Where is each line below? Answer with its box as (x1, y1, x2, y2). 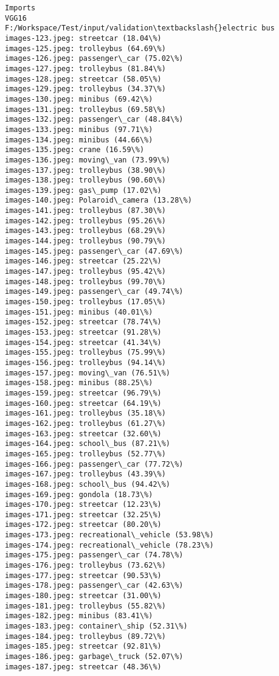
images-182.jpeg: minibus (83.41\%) (5, 612, 153, 621)
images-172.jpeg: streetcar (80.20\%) (5, 520, 162, 529)
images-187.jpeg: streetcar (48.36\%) (5, 662, 162, 671)
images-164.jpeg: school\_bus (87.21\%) (5, 439, 171, 448)
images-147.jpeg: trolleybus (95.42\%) (5, 267, 166, 276)
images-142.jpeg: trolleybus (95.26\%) (5, 216, 166, 225)
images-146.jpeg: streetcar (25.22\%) (5, 257, 162, 266)
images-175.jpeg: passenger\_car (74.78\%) (5, 551, 184, 560)
